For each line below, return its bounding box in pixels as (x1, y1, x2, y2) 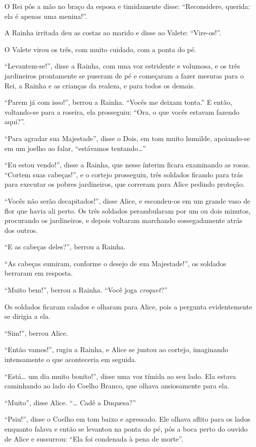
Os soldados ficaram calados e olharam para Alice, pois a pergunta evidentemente (4, 301, 253, 311)
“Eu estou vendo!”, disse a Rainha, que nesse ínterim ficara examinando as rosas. (4, 159, 251, 170)
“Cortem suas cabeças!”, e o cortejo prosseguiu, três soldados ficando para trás (4, 169, 243, 179)
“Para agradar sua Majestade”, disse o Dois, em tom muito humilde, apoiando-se (4, 133, 250, 143)
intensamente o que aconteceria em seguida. (4, 354, 137, 365)
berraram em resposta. (4, 268, 73, 278)
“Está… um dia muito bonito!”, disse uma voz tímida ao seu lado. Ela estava (4, 371, 236, 381)
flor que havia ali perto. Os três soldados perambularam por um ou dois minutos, (4, 205, 251, 216)
